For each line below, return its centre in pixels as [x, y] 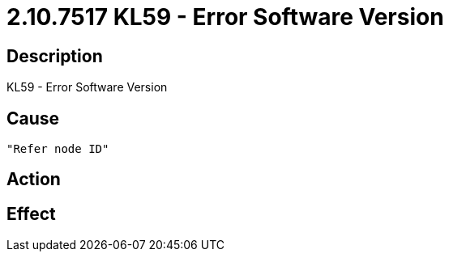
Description [55, 56]
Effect [31, 214]
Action [34, 180]
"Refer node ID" [58, 149]
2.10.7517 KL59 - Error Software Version [225, 17]
